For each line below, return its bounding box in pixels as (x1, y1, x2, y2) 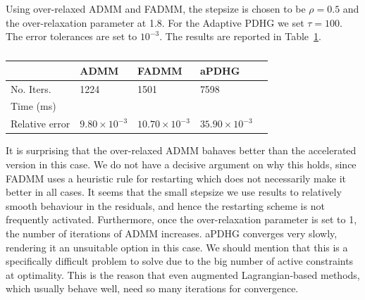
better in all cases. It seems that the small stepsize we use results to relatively (6, 185, 342, 199)
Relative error (11, 116, 70, 131)
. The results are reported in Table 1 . (159, 29, 321, 44)
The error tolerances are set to (6, 29, 137, 44)
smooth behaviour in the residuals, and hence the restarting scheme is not (6, 198, 325, 213)
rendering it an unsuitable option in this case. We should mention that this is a (6, 239, 348, 254)
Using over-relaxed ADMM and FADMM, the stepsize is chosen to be (6, 1, 306, 15)
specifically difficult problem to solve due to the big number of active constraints (6, 254, 354, 268)
